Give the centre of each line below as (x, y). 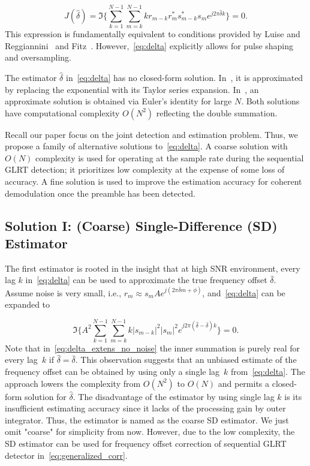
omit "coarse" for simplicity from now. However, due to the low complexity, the (150, 432)
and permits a (244, 383)
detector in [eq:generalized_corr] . (66, 455)
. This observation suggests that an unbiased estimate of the (186, 360)
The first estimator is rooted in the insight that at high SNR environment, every (153, 268)
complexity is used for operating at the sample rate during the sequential (170, 157)
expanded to (28, 304)
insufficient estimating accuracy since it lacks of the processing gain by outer (145, 408)
